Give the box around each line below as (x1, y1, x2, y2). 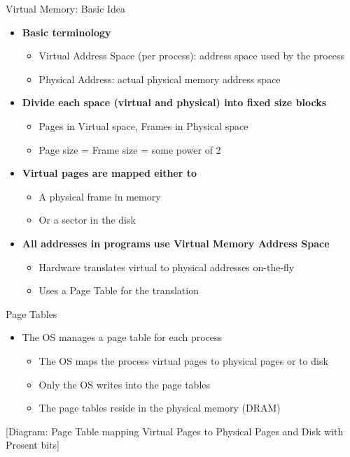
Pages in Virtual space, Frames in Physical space (38, 118, 248, 133)
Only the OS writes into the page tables (38, 377, 211, 391)
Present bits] (6, 437, 59, 452)
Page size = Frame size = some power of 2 (38, 142, 221, 157)
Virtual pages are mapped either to (22, 166, 197, 180)
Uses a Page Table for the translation (38, 283, 199, 298)
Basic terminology (22, 24, 111, 39)
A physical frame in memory (38, 189, 161, 203)
